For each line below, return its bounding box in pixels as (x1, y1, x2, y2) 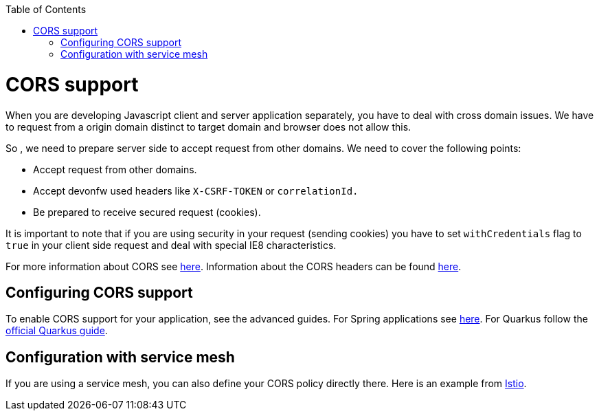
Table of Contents (5, 3, 87, 15)
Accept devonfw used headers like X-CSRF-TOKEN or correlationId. (33, 184, 359, 197)
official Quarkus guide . (5, 325, 108, 337)
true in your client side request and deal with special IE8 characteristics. (5, 239, 337, 251)
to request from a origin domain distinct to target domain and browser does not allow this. (5, 120, 411, 133)
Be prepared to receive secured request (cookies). (33, 206, 261, 218)
